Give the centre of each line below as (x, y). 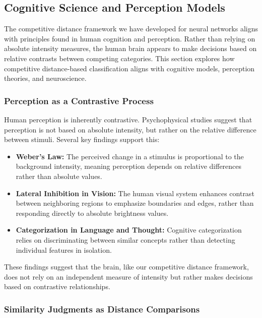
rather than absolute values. (59, 176)
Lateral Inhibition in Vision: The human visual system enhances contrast (135, 193)
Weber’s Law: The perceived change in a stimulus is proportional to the (130, 156)
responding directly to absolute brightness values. (92, 213)
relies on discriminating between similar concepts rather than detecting (125, 239)
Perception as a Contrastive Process (79, 100)
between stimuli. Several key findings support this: (82, 139)
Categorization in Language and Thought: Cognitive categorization (129, 230)
